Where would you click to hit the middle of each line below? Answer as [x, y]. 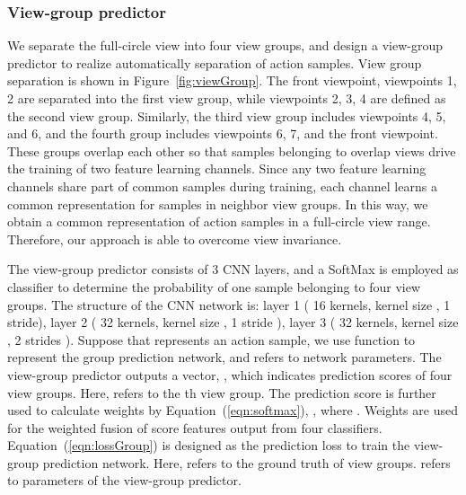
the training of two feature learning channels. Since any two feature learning [217, 168]
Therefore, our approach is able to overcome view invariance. [175, 239]
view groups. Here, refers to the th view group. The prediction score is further [222, 392]
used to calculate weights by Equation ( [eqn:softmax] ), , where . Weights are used [233, 410]
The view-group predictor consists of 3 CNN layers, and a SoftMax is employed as [233, 269]
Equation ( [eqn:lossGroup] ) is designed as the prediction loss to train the [209, 445]
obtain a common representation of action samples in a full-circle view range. [219, 221]
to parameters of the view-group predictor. [124, 480]
